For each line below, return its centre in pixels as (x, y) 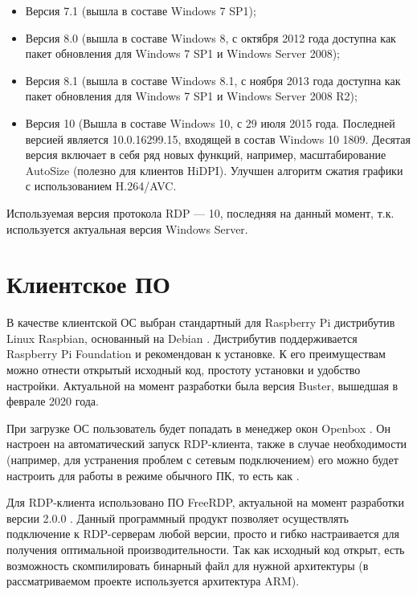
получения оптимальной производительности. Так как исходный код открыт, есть (206, 549)
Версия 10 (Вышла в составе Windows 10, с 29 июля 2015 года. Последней (210, 122)
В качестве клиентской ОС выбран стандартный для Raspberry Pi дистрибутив (201, 322)
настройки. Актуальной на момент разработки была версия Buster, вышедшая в (202, 385)
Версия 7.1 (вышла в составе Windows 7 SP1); (141, 10)
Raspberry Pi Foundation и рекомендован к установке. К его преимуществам (196, 354)
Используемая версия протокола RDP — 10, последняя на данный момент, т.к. (200, 212)
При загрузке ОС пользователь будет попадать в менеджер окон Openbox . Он (198, 428)
